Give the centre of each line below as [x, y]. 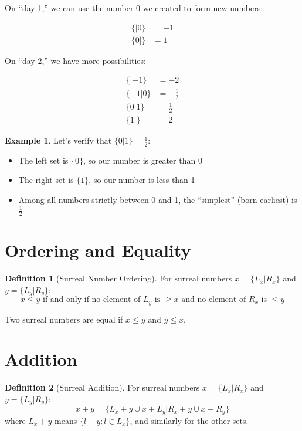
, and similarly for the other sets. [189, 420]
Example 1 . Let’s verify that [58, 140]
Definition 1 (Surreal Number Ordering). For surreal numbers [118, 278]
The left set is [43, 160]
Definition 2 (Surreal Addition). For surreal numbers [102, 387]
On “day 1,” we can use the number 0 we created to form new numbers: [134, 8]
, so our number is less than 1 [142, 180]
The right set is [46, 180]
